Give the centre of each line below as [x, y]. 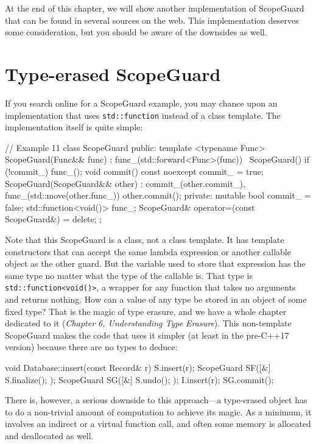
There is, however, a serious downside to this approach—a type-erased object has [156, 400]
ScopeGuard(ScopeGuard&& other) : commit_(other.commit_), [125, 183]
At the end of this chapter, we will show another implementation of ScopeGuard [155, 8]
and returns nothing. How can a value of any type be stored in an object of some [156, 299]
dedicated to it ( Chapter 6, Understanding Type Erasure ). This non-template [148, 323]
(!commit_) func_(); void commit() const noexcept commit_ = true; [134, 171]
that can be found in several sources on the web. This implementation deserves [152, 20]
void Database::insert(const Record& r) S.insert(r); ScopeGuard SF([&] [138, 367]
